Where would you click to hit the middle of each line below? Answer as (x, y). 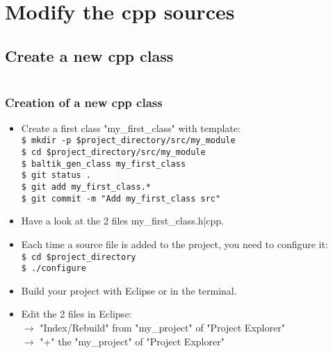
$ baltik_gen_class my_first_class (104, 164)
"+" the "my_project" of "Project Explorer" (132, 341)
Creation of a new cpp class (84, 102)
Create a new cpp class (89, 55)
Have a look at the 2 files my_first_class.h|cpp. (123, 221)
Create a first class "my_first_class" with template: (131, 128)
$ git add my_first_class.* (86, 187)
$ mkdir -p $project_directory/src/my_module (128, 141)
